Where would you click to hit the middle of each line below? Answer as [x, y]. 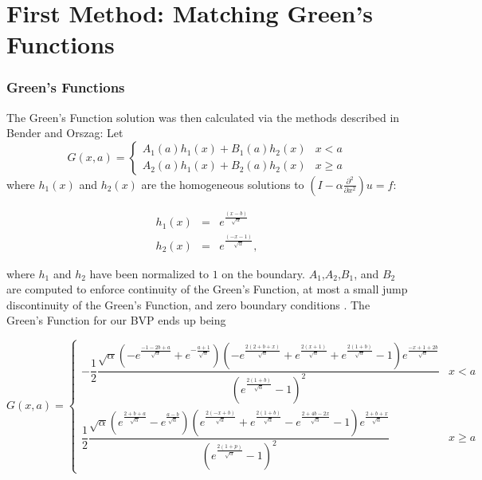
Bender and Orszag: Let [65, 133]
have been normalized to [149, 273]
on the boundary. [263, 273]
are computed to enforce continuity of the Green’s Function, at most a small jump [207, 289]
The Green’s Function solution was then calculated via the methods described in [203, 117]
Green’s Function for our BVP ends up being [116, 320]
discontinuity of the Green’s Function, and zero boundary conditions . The [188, 304]
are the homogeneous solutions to [223, 184]
